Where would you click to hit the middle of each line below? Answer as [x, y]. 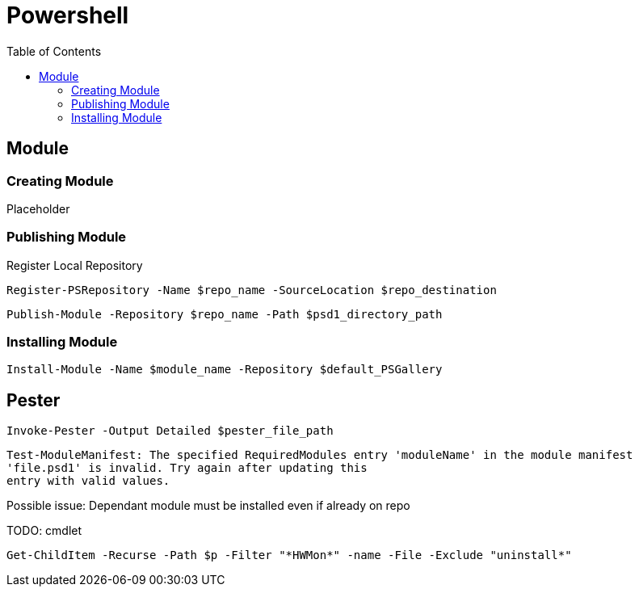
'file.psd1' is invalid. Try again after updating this [187, 468]
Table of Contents [54, 51]
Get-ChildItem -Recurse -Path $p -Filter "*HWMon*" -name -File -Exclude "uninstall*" [289, 555]
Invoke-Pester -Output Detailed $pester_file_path [170, 431]
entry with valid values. [88, 481]
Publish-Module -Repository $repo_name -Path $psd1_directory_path [225, 314]
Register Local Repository [75, 265]
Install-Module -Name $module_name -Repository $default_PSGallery [225, 370]
